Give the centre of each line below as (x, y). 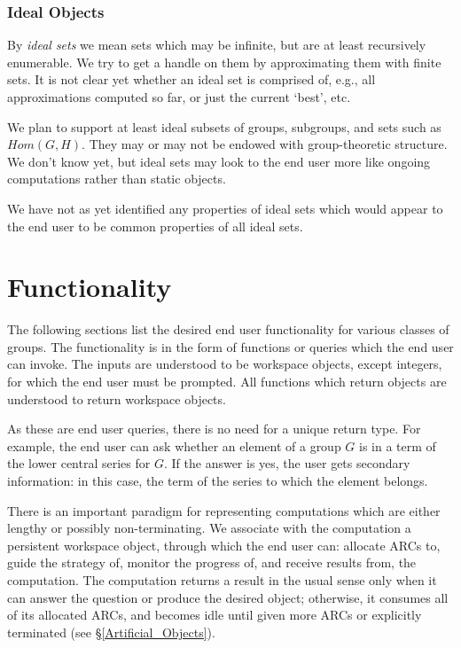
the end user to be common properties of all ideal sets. (155, 226)
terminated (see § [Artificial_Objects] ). (111, 632)
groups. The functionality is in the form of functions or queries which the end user (230, 346)
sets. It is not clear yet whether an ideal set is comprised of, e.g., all (191, 79)
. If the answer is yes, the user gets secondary (287, 463)
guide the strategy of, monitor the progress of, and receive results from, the (212, 562)
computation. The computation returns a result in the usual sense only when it (222, 580)
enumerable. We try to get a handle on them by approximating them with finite (224, 62)
